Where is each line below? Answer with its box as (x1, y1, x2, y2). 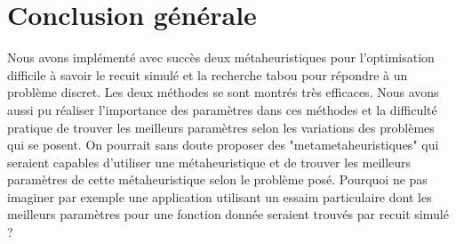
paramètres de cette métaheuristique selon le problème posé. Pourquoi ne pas (7, 170, 428, 189)
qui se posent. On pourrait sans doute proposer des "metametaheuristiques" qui (7, 135, 439, 154)
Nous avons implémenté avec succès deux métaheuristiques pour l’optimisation (7, 48, 435, 67)
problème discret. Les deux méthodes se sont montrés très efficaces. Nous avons (7, 83, 439, 102)
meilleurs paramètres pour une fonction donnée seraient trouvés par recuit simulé (7, 205, 449, 224)
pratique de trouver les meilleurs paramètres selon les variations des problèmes (7, 118, 435, 136)
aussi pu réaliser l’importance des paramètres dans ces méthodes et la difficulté (7, 100, 437, 118)
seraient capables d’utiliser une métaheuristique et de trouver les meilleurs (7, 152, 412, 171)
